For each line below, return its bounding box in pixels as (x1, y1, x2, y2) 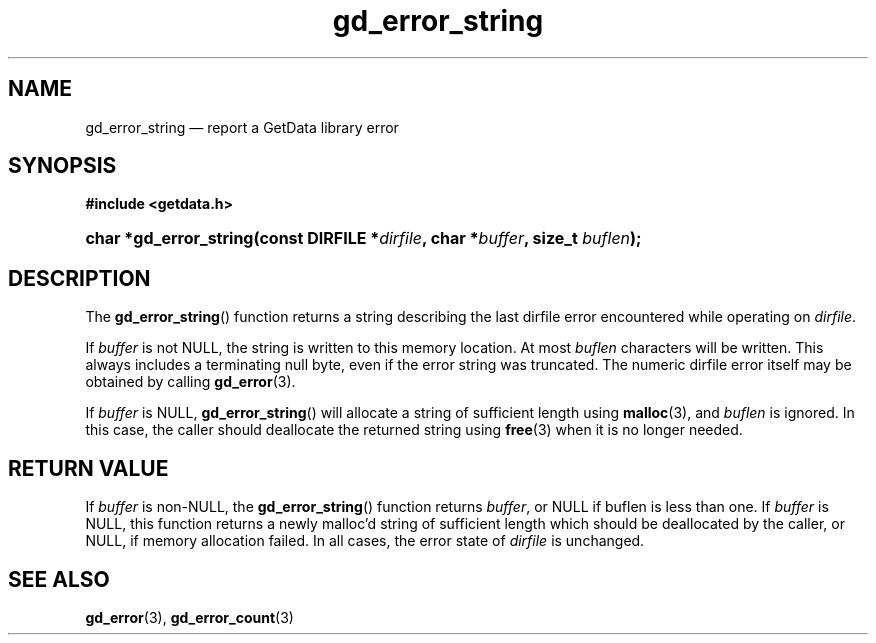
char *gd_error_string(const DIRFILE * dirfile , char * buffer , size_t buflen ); (85, 228, 642, 249)
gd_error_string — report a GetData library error (85, 118, 399, 136)
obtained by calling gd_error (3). (85, 373, 296, 391)
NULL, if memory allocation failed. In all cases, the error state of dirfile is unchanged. (85, 532, 645, 550)
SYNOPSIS (8, 153, 117, 179)
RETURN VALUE (8, 455, 169, 481)
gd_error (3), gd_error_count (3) (85, 608, 294, 626)
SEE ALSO (8, 566, 110, 592)
